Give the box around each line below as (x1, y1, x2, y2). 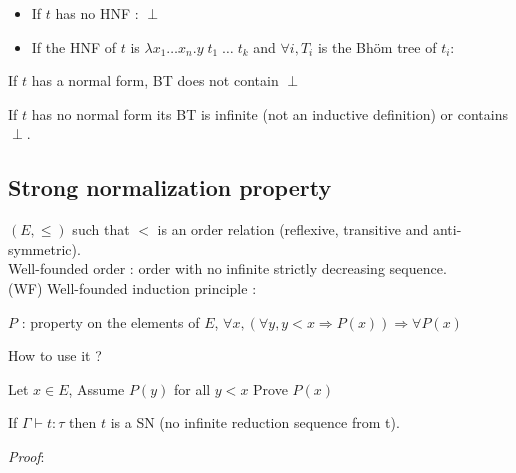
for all (173, 378, 211, 399)
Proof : (8, 445, 45, 466)
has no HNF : (55, 3, 139, 23)
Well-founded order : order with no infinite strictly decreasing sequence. (8, 258, 447, 279)
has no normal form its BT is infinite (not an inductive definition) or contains (31, 103, 508, 124)
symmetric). (8, 238, 81, 259)
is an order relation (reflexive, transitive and (157, 219, 429, 240)
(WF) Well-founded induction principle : (8, 277, 257, 298)
